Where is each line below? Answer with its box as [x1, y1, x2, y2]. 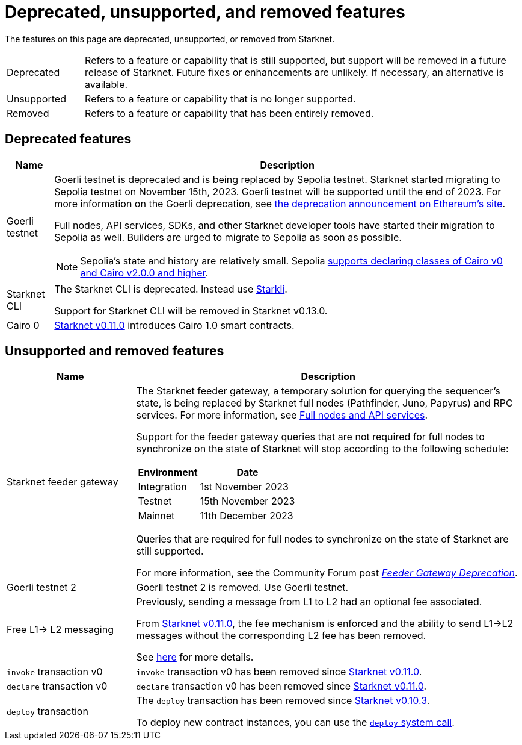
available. [85, 78, 128, 90]
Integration [138, 481, 187, 493]
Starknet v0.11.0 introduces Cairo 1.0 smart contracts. [54, 319, 295, 331]
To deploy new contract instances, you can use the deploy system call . [136, 716, 455, 729]
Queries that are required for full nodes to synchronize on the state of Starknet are [136, 533, 509, 546]
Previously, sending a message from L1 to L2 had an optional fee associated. [136, 596, 482, 608]
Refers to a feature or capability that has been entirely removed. [85, 107, 374, 119]
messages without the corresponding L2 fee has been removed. [136, 629, 426, 642]
